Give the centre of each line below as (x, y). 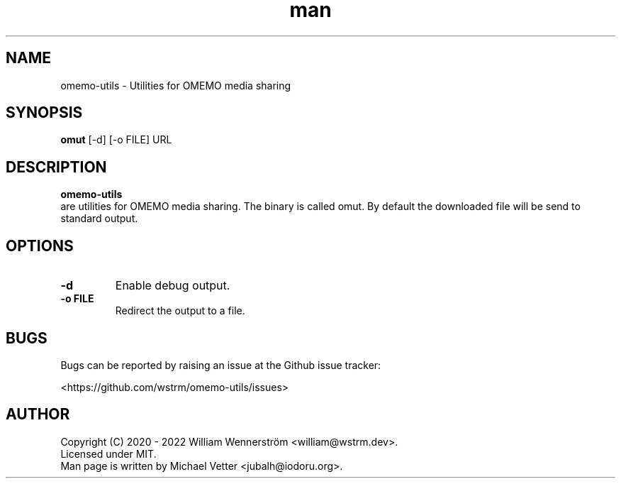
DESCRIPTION (56, 167)
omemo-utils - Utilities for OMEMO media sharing (176, 85)
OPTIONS (40, 246)
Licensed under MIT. (108, 453)
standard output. (99, 219)
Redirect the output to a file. (180, 311)
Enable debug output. (173, 286)
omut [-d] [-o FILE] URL (116, 140)
